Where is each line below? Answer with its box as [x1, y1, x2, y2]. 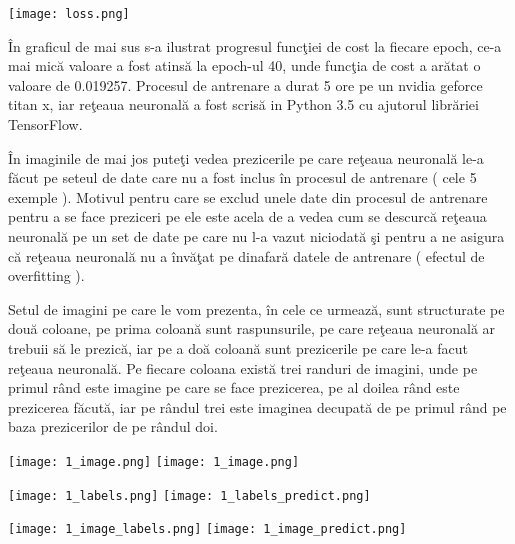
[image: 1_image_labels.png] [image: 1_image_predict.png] [8, 522, 407, 537]
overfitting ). [8, 265, 85, 286]
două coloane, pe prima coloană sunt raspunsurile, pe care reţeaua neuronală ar [8, 318, 496, 339]
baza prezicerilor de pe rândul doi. [8, 416, 218, 437]
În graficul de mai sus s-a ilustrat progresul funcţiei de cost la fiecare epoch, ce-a [8, 35, 502, 56]
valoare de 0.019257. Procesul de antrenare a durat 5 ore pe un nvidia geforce [8, 74, 483, 95]
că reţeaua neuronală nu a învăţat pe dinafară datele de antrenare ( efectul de [8, 245, 485, 266]
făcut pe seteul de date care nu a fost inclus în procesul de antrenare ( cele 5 [8, 167, 477, 188]
